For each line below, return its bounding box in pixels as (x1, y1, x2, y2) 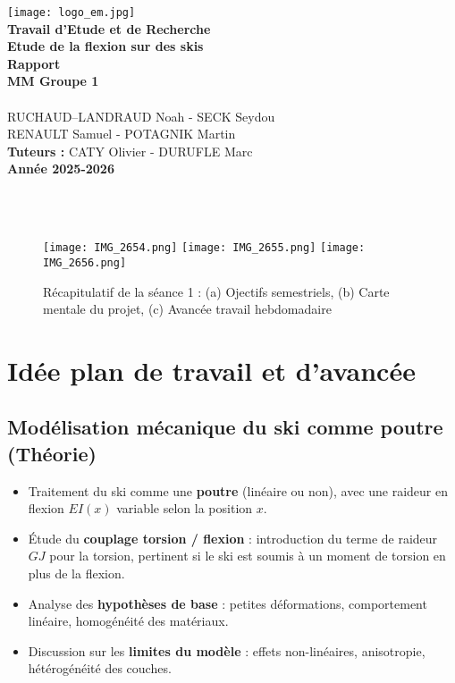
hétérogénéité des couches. (28, 659, 172, 678)
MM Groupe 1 (7, 72, 99, 90)
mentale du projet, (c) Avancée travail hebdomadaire (43, 299, 332, 318)
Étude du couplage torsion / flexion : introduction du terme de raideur (28, 528, 438, 547)
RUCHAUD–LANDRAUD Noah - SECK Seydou (7, 106, 275, 125)
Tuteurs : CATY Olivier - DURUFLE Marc (7, 141, 253, 160)
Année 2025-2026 (7, 159, 114, 178)
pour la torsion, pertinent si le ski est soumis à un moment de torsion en (49, 546, 446, 565)
